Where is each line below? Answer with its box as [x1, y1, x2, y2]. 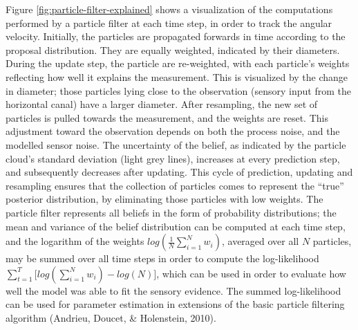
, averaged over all [221, 234, 299, 248]
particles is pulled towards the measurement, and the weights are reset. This [6, 110, 328, 125]
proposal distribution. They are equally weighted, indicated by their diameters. [6, 42, 340, 57]
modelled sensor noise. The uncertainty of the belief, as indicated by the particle [6, 137, 346, 152]
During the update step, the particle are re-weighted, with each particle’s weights [6, 56, 350, 71]
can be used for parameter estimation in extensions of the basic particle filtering [6, 297, 345, 311]
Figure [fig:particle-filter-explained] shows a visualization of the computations [6, 2, 333, 16]
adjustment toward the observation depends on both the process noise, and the [6, 124, 340, 138]
